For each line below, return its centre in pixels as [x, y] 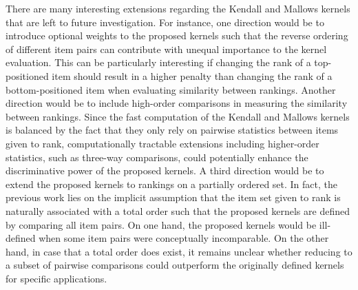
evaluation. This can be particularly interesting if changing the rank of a [158, 62]
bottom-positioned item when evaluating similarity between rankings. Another [171, 89]
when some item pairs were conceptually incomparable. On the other [184, 238]
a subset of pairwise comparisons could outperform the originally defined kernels [175, 265]
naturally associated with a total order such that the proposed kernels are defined [178, 210]
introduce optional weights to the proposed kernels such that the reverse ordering [177, 35]
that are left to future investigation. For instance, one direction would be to [165, 22]
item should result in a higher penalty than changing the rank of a [192, 75]
